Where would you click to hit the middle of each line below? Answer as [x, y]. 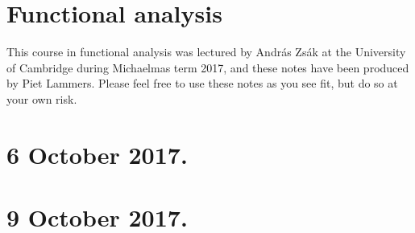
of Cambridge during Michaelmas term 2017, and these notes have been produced [208, 67]
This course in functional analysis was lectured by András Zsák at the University [206, 52]
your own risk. [42, 98]
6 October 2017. [97, 154]
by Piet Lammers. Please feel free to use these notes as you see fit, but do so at [202, 83]
